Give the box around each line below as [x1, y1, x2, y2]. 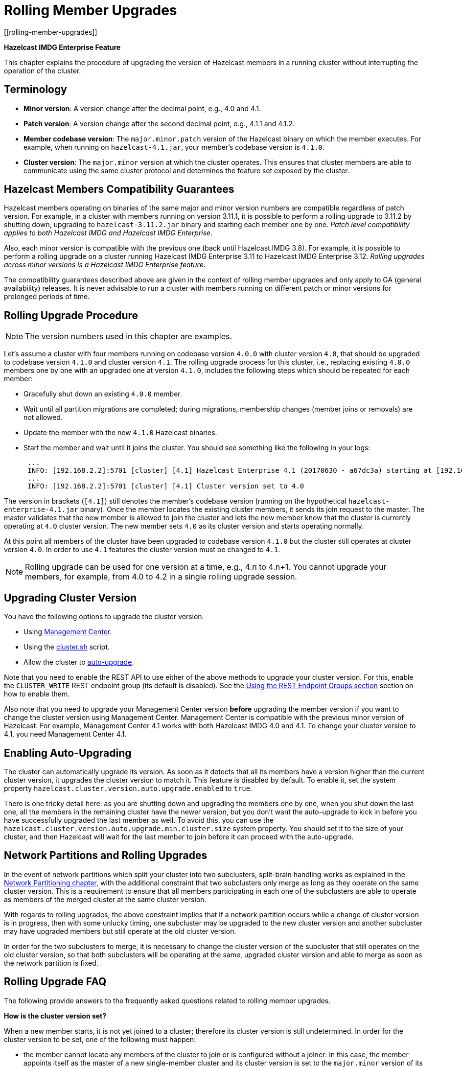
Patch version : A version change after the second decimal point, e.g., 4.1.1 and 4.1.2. [23, 119, 295, 128]
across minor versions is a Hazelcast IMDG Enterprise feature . [4, 260, 206, 269]
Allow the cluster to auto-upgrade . [23, 658, 134, 667]
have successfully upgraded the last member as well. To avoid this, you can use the [4, 815, 274, 824]
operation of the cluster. [4, 66, 81, 75]
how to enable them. [4, 690, 70, 698]
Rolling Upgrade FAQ [4, 975, 107, 988]
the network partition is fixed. [4, 958, 98, 967]
